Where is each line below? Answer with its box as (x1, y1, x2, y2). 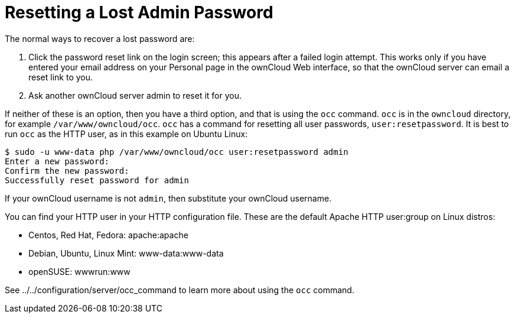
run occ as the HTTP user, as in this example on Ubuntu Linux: (5, 128, 248, 139)
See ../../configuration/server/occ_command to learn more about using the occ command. (5, 284, 354, 295)
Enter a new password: (5, 156, 110, 166)
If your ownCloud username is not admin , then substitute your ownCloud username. (5, 193, 332, 203)
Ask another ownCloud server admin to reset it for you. (28, 90, 242, 100)
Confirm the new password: (5, 166, 129, 176)
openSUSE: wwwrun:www (28, 266, 131, 277)
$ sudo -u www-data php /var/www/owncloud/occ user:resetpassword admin (5, 147, 348, 157)
